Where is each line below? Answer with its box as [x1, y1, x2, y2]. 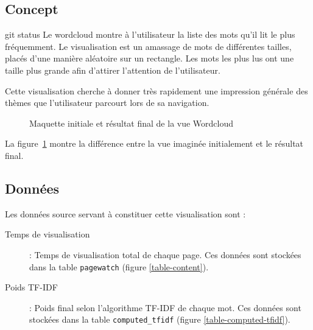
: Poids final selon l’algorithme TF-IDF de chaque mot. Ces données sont [29, 301, 301, 314]
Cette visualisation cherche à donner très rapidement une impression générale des [5, 84, 308, 97]
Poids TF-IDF [5, 281, 58, 293]
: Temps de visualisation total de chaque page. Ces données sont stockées [29, 248, 301, 261]
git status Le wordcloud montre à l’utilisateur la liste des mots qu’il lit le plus [5, 28, 295, 41]
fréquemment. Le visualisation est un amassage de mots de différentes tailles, [5, 40, 292, 52]
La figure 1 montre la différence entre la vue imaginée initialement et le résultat [5, 137, 304, 150]
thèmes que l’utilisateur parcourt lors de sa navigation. [5, 96, 209, 109]
